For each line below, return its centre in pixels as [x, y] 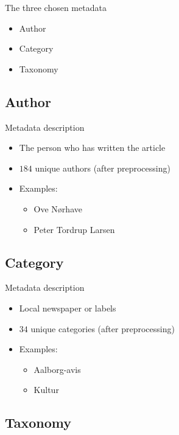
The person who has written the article [92, 148]
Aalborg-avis [57, 369]
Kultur [46, 390]
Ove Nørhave [58, 208]
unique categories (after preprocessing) [103, 328]
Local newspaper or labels [68, 308]
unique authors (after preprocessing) [103, 168]
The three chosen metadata [56, 7]
